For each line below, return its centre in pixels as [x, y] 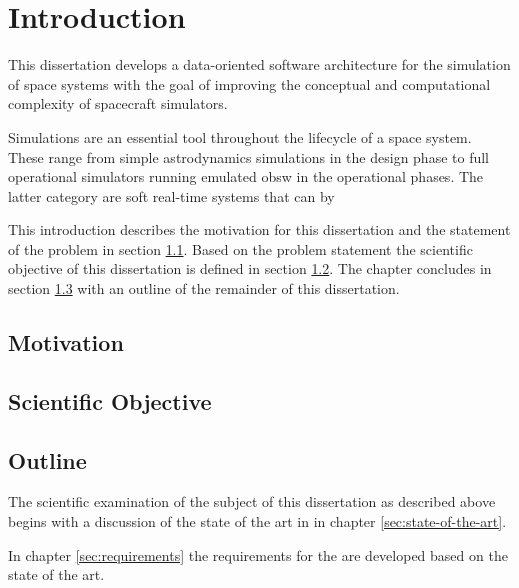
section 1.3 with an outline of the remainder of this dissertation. [204, 288]
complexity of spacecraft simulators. [118, 103]
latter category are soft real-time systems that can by [171, 195]
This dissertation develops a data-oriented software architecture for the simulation [259, 64]
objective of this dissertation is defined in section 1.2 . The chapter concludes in [250, 268]
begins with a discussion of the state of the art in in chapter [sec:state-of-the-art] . [257, 521]
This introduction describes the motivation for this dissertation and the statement [259, 229]
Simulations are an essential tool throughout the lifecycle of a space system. [240, 136]
